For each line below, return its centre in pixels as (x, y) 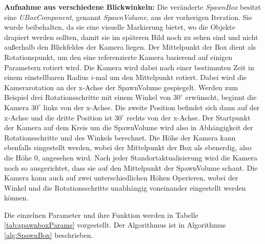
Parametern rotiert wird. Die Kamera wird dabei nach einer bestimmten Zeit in (129, 67)
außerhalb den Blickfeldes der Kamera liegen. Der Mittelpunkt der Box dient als (130, 47)
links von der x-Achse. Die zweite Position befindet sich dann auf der (151, 107)
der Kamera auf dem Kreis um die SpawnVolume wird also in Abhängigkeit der (129, 127)
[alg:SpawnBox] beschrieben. (49, 235)
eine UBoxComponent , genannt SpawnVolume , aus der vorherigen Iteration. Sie (128, 17)
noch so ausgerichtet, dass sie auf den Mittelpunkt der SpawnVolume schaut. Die (131, 167)
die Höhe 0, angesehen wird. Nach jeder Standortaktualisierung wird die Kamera (131, 157)
